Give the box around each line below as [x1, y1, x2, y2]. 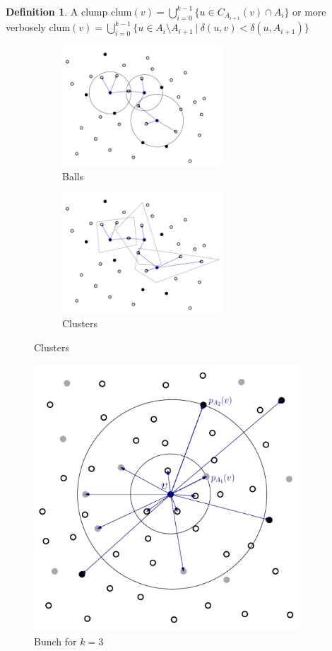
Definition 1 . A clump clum [6, 4, 132, 18]
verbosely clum [6, 20, 71, 35]
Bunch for [34, 633, 77, 648]
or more [292, 4, 326, 18]
